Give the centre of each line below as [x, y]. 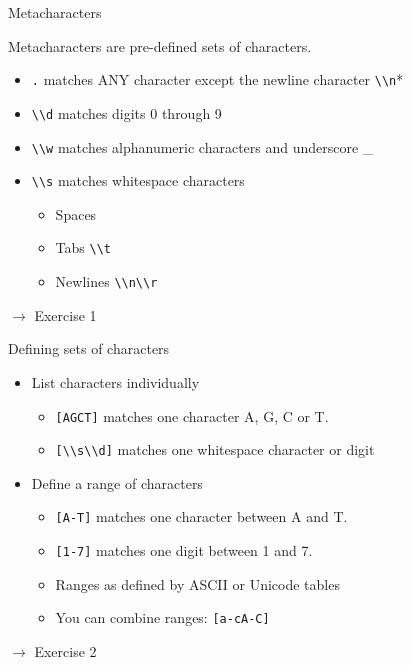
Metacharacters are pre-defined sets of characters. [160, 45]
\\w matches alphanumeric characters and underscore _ [202, 146]
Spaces [76, 213]
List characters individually [115, 381]
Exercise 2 [65, 650]
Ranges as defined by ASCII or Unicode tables [197, 583]
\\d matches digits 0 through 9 [126, 112]
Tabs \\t [83, 247]
